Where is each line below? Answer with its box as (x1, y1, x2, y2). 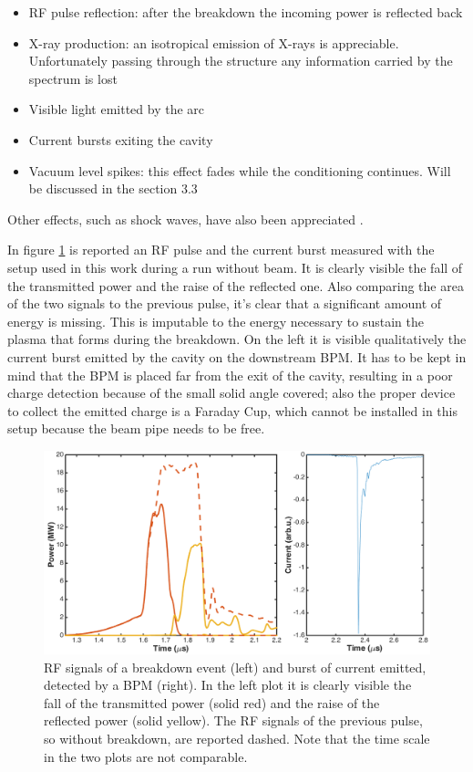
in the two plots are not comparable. (44, 746, 248, 766)
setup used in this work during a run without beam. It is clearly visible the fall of (7, 257, 463, 276)
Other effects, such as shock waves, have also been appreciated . (7, 209, 364, 228)
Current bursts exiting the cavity (28, 130, 213, 149)
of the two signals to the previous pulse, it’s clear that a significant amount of (7, 294, 442, 313)
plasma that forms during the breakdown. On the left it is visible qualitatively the (7, 329, 467, 349)
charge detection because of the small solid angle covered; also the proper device (7, 383, 456, 402)
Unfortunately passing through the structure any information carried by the (28, 51, 453, 70)
